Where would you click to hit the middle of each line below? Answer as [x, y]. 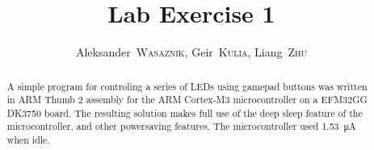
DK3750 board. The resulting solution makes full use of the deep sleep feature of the [185, 112]
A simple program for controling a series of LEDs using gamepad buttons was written [187, 86]
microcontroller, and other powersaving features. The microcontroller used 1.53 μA [181, 126]
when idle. [28, 140]
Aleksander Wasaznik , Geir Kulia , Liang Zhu [191, 52]
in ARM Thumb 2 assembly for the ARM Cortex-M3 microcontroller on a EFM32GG [187, 100]
